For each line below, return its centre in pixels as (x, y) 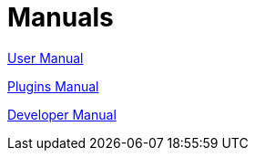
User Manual (46, 58)
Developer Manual (62, 114)
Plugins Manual (53, 86)
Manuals (61, 17)
